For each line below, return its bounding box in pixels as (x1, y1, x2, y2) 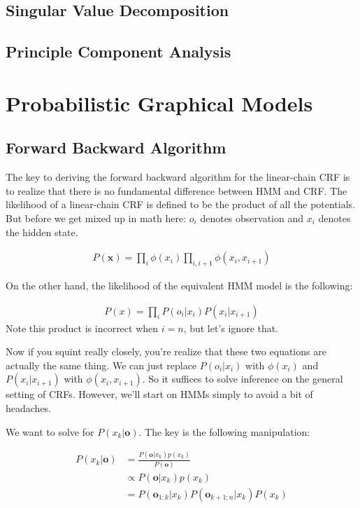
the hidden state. (6, 224, 78, 239)
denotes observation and (200, 210, 303, 225)
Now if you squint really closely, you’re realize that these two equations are (6, 344, 326, 359)
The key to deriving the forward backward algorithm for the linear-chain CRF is (6, 170, 350, 184)
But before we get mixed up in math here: (6, 210, 187, 225)
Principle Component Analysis (6, 41, 231, 62)
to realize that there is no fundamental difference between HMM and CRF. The (6, 183, 347, 198)
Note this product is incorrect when (6, 320, 159, 335)
